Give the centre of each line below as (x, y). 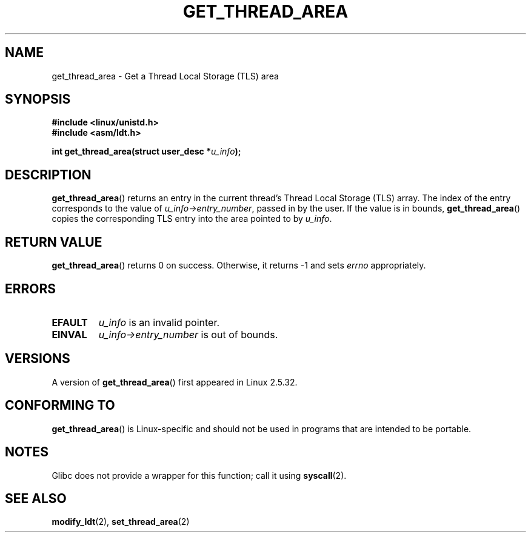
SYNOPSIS (38, 99)
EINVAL (69, 334)
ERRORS (31, 289)
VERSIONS (38, 359)
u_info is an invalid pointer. (159, 322)
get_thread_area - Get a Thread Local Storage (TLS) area (165, 76)
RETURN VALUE (54, 242)
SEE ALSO (36, 498)
